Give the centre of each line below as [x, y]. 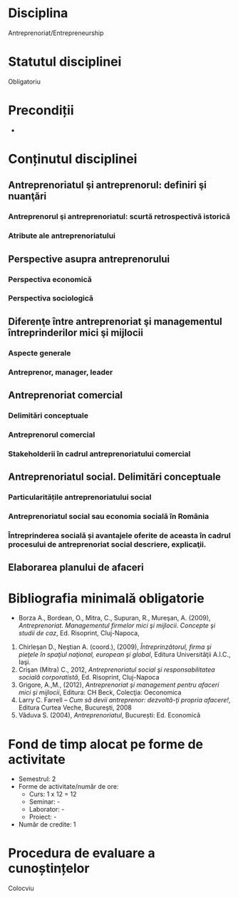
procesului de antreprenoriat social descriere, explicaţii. [107, 545]
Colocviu [21, 888]
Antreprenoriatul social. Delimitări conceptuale [115, 477]
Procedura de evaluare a [82, 853]
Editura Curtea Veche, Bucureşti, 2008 [75, 707]
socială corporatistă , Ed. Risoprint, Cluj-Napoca [89, 677]
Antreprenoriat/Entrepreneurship [56, 33]
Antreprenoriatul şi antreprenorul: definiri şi [108, 185]
